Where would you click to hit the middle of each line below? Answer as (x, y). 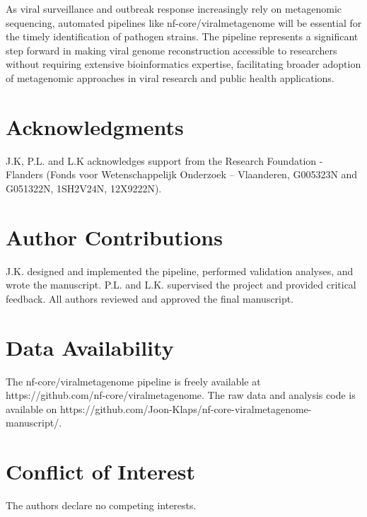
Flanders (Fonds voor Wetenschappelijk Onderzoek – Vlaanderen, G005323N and (182, 174)
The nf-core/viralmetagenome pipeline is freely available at (133, 381)
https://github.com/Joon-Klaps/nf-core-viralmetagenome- (186, 408)
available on (31, 408)
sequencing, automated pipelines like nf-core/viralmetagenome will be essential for (184, 22)
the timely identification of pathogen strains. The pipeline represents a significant (182, 36)
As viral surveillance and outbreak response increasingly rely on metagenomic (174, 8)
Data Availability (90, 347)
